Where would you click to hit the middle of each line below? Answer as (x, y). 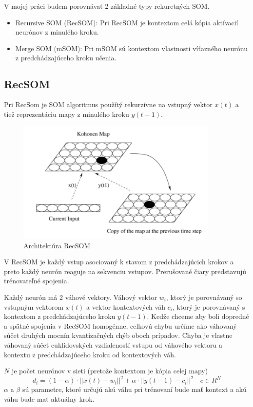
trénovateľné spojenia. (37, 281)
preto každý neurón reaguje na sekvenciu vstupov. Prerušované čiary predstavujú (125, 271)
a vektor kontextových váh (126, 306)
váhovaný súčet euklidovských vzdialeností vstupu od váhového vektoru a (113, 344)
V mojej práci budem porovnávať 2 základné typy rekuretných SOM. (107, 6)
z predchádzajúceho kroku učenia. (66, 58)
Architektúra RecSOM (57, 245)
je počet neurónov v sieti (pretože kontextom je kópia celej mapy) (110, 371)
